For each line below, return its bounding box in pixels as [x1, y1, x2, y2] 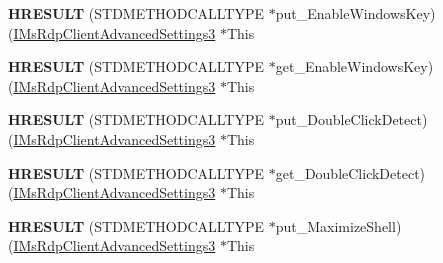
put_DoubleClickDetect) [275, 109, 428, 130]
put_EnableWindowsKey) [275, 3, 436, 23]
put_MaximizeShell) [275, 215, 402, 236]
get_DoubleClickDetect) [275, 162, 426, 183]
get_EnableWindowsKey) [275, 56, 434, 77]
